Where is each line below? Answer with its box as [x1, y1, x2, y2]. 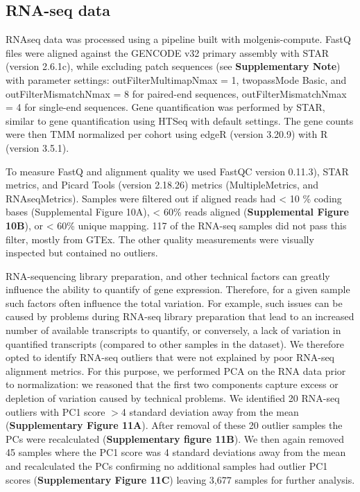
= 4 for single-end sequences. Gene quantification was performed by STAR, [6, 100, 325, 114]
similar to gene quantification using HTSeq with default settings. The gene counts [6, 113, 354, 128]
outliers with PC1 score [6, 404, 105, 419]
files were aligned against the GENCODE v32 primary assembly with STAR [6, 45, 329, 60]
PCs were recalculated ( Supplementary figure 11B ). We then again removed [6, 431, 345, 446]
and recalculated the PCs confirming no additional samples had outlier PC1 [6, 459, 328, 473]
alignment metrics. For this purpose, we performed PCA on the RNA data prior [6, 363, 346, 378]
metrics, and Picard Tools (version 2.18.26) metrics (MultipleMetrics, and [6, 177, 319, 192]
